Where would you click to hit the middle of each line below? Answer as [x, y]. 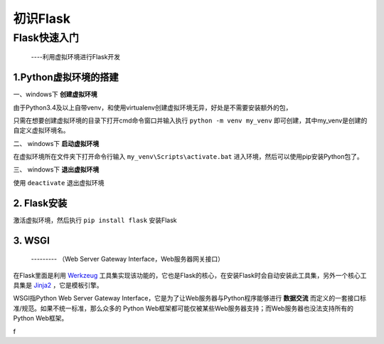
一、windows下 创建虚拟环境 [55, 94]
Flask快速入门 [46, 38]
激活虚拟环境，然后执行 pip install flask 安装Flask [95, 220]
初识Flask [42, 19]
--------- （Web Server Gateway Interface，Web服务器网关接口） [127, 259]
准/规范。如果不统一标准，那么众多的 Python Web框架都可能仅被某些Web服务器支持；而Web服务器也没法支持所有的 [183, 308]
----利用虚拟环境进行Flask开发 [76, 57]
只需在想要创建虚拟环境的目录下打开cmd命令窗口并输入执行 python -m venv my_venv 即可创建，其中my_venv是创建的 [190, 120]
